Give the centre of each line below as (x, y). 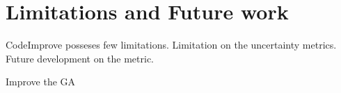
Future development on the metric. (80, 58)
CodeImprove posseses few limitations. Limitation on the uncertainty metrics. (171, 45)
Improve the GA (41, 82)
